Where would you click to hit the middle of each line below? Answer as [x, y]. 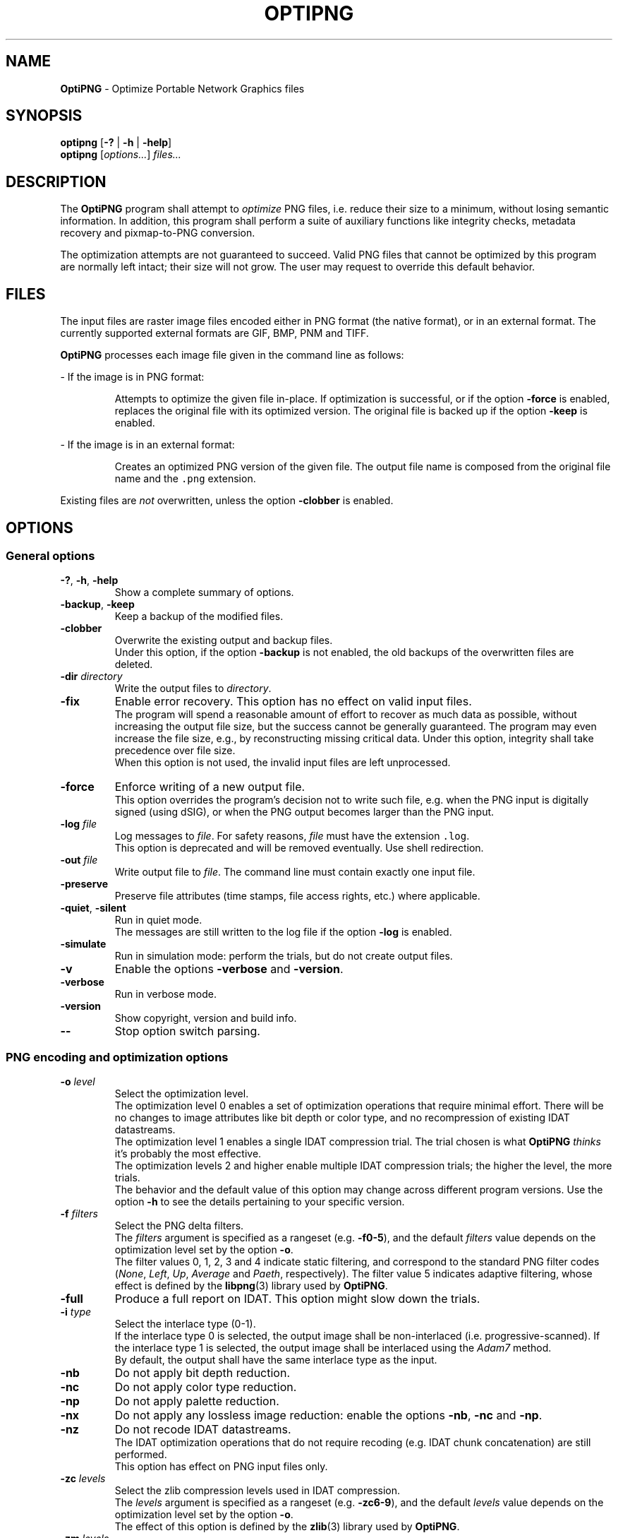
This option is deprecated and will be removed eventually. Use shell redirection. [299, 848]
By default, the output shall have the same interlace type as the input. [276, 1360]
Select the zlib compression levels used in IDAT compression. [257, 1491]
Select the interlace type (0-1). [185, 1324]
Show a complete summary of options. [204, 592]
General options [50, 555]
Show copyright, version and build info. [206, 1018]
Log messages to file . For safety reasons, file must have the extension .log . [292, 836]
